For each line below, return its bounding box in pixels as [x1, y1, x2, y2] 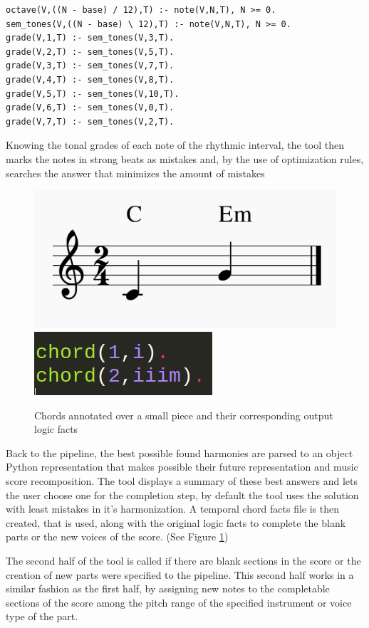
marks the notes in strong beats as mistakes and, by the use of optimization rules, [6, 151, 364, 166]
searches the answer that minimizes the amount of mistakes [6, 165, 265, 180]
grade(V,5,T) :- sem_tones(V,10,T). [6, 88, 180, 99]
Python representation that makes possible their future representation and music [6, 459, 358, 474]
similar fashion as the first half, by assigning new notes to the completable [6, 581, 330, 596]
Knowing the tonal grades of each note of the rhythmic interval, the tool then [6, 137, 345, 152]
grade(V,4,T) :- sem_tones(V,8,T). [6, 74, 175, 85]
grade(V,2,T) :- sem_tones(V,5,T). [6, 46, 175, 57]
